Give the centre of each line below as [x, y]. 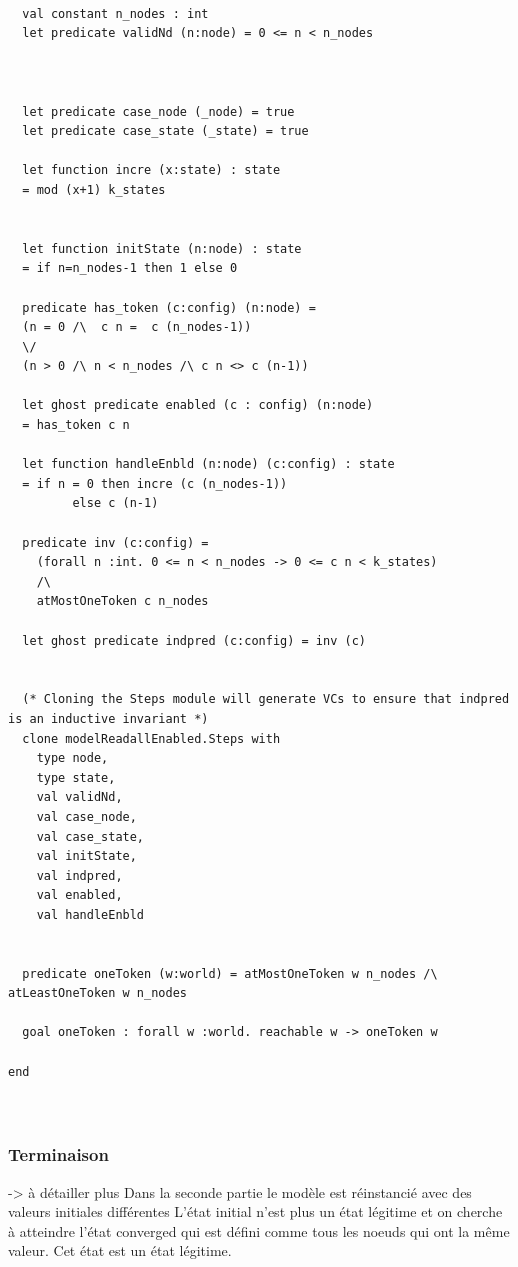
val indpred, [79, 875]
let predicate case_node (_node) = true [158, 111]
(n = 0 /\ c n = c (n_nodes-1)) [137, 327]
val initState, [86, 856]
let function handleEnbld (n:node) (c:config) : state [208, 464]
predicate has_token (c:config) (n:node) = [169, 307]
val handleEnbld [90, 914]
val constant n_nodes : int [115, 13]
